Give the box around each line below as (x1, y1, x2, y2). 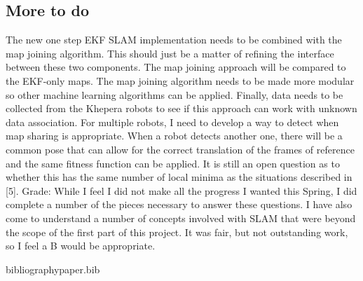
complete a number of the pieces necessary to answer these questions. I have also (6, 197, 352, 212)
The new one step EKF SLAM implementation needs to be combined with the (6, 32, 342, 47)
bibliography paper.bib (6, 261, 100, 276)
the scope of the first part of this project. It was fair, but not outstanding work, (6, 224, 348, 239)
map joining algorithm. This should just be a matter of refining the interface (6, 46, 334, 60)
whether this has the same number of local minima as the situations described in (6, 170, 352, 184)
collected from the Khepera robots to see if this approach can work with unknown (6, 101, 357, 116)
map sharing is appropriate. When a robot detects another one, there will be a (6, 128, 343, 143)
